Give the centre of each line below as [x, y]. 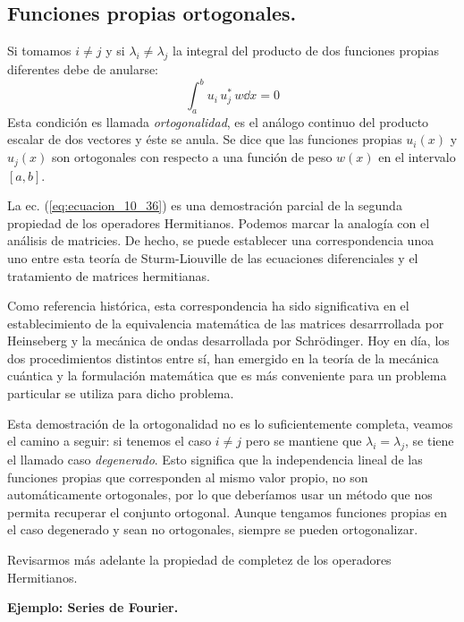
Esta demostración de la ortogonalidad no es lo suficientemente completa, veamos [230, 423]
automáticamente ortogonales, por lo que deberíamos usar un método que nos [220, 494]
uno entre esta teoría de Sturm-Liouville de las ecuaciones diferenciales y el [213, 257]
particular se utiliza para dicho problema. [121, 393]
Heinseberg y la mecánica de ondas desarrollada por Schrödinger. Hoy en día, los [228, 341]
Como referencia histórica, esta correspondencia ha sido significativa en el [208, 306]
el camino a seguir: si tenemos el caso [110, 441]
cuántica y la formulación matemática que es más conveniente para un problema [227, 375]
